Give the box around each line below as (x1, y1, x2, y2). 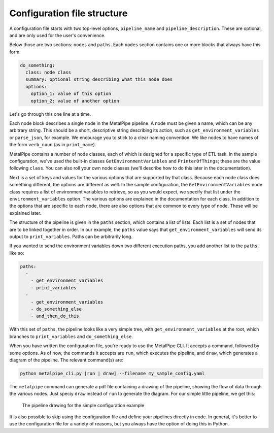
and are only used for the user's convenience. (9, 32, 106, 38)
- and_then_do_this (30, 313, 80, 319)
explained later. (9, 210, 42, 216)
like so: (9, 250, 25, 256)
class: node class (25, 70, 71, 76)
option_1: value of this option (30, 91, 112, 96)
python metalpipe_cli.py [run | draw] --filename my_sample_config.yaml (20, 371, 205, 376)
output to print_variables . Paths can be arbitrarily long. (9, 234, 133, 240)
